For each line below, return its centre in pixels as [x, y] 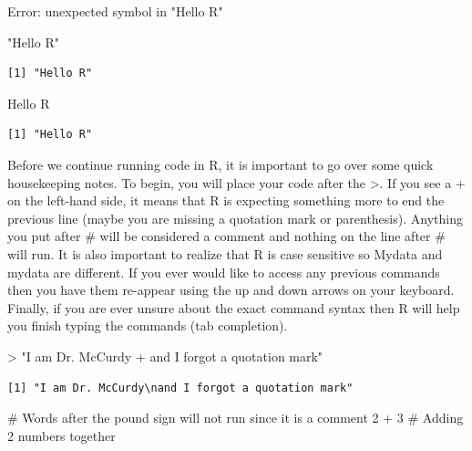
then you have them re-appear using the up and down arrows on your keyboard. [231, 290]
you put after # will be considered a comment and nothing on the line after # [226, 236]
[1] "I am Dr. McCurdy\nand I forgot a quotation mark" [180, 388]
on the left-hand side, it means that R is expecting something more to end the [226, 200]
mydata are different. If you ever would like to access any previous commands [224, 272]
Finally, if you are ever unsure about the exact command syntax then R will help [234, 307]
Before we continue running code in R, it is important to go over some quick [221, 164]
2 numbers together [62, 435]
